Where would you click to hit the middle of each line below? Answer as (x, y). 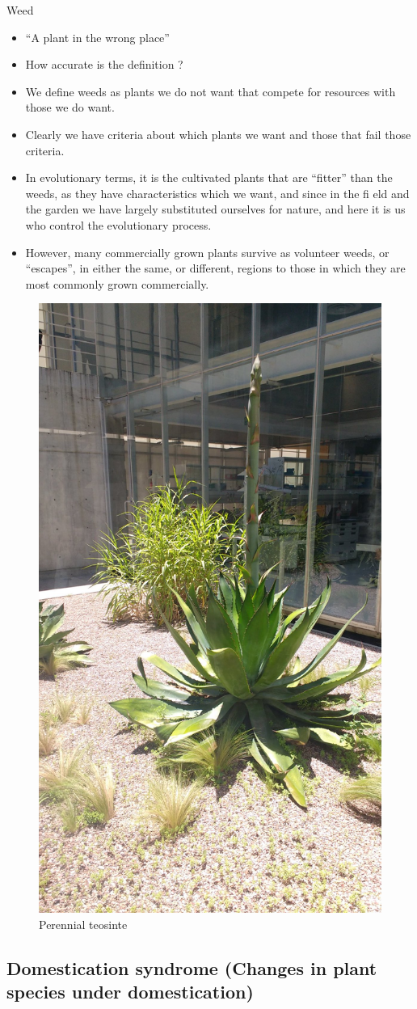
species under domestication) (130, 992)
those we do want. (70, 107)
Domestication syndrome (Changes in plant (192, 967)
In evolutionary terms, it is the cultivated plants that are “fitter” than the (209, 177)
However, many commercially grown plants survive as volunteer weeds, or (207, 252)
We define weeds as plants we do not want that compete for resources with (211, 91)
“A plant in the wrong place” (97, 37)
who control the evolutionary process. (118, 224)
